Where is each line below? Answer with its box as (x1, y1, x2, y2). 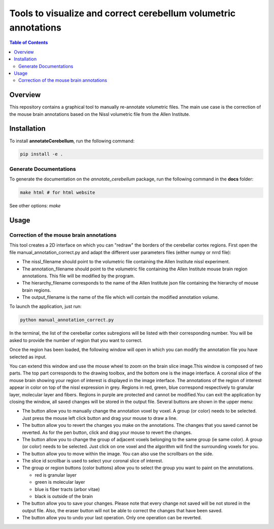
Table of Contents (9, 40, 48, 46)
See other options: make (9, 203, 61, 209)
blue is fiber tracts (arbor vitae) (35, 486, 100, 492)
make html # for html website (20, 190, 95, 196)
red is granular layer (35, 472, 77, 478)
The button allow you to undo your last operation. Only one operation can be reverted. (22, 515, 202, 521)
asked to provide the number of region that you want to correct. (9, 337, 143, 343)
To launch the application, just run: (9, 303, 82, 309)
